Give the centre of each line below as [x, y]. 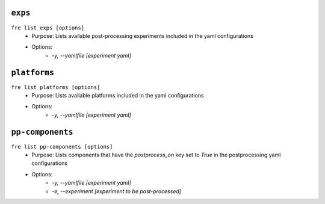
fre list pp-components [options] [62, 147]
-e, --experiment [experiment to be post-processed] [117, 191]
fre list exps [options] [48, 28]
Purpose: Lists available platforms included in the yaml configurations [118, 95]
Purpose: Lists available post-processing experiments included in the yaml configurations [143, 36]
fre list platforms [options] [56, 87]
